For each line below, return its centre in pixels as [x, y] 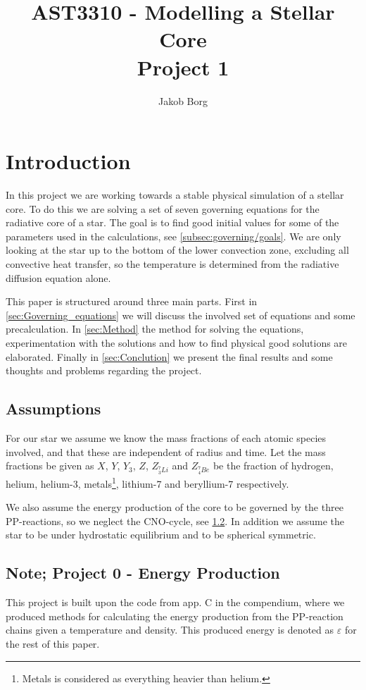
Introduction [68, 161]
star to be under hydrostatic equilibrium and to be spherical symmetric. [161, 535]
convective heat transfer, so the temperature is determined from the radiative [172, 264]
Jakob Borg [183, 100]
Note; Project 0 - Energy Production [143, 573]
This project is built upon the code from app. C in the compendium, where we [175, 602]
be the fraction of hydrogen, [273, 466]
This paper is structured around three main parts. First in [132, 301]
